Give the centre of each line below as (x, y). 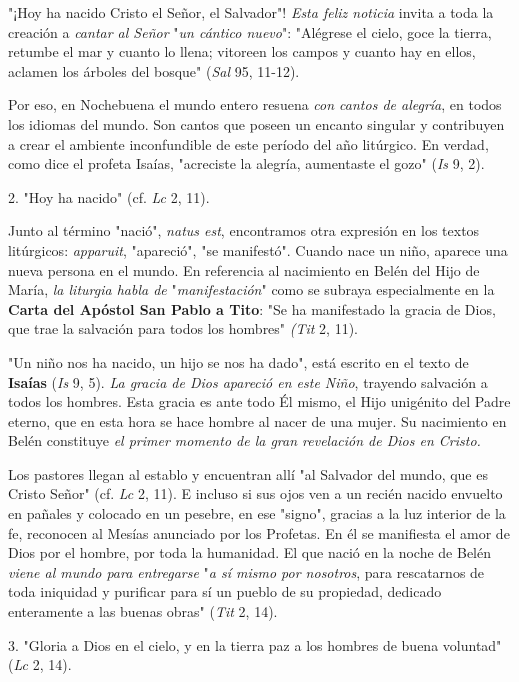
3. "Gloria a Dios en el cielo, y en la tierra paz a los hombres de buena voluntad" (255, 644)
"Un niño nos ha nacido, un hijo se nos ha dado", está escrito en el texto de (238, 361)
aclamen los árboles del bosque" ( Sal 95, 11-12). (154, 70)
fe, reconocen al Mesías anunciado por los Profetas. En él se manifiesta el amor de (259, 532)
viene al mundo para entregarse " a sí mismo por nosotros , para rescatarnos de (246, 571)
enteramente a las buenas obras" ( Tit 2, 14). (143, 611)
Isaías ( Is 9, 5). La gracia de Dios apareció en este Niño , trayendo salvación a (248, 381)
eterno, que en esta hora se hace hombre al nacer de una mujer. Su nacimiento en (257, 420)
